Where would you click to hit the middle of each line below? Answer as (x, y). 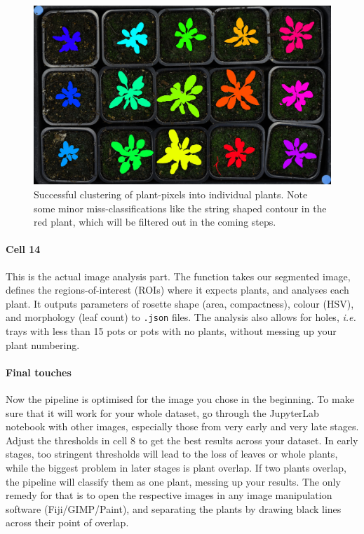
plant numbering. (43, 344)
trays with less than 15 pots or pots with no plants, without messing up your (171, 331)
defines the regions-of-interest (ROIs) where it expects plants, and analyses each (177, 290)
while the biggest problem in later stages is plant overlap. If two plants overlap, (176, 468)
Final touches (39, 372)
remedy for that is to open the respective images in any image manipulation (169, 495)
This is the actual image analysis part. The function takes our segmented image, (178, 276)
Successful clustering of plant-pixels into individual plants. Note (171, 194)
